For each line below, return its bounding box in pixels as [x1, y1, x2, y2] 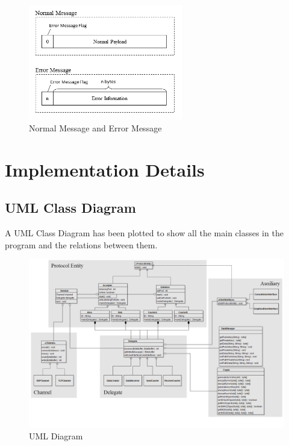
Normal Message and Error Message [29, 121, 162, 134]
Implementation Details [5, 157, 205, 181]
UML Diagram [29, 430, 83, 442]
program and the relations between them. [5, 238, 158, 251]
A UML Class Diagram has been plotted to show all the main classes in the [5, 227, 284, 239]
